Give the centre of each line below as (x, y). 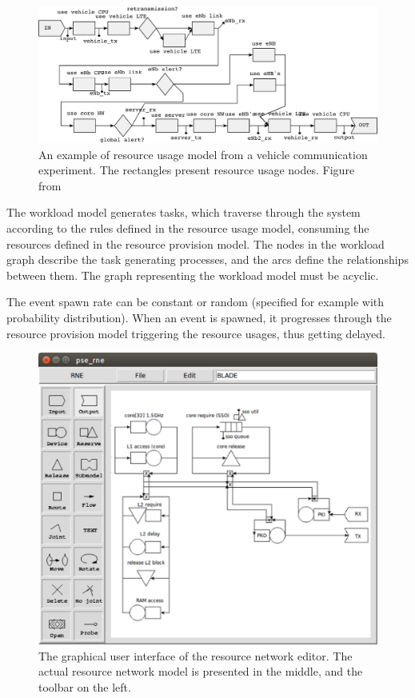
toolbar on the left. (85, 686)
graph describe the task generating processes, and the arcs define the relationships (207, 259)
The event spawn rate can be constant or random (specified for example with (196, 302)
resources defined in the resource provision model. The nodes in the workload (196, 243)
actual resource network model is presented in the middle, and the (201, 671)
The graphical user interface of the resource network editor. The (196, 655)
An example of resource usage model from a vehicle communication (203, 154)
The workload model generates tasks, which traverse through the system (184, 212)
